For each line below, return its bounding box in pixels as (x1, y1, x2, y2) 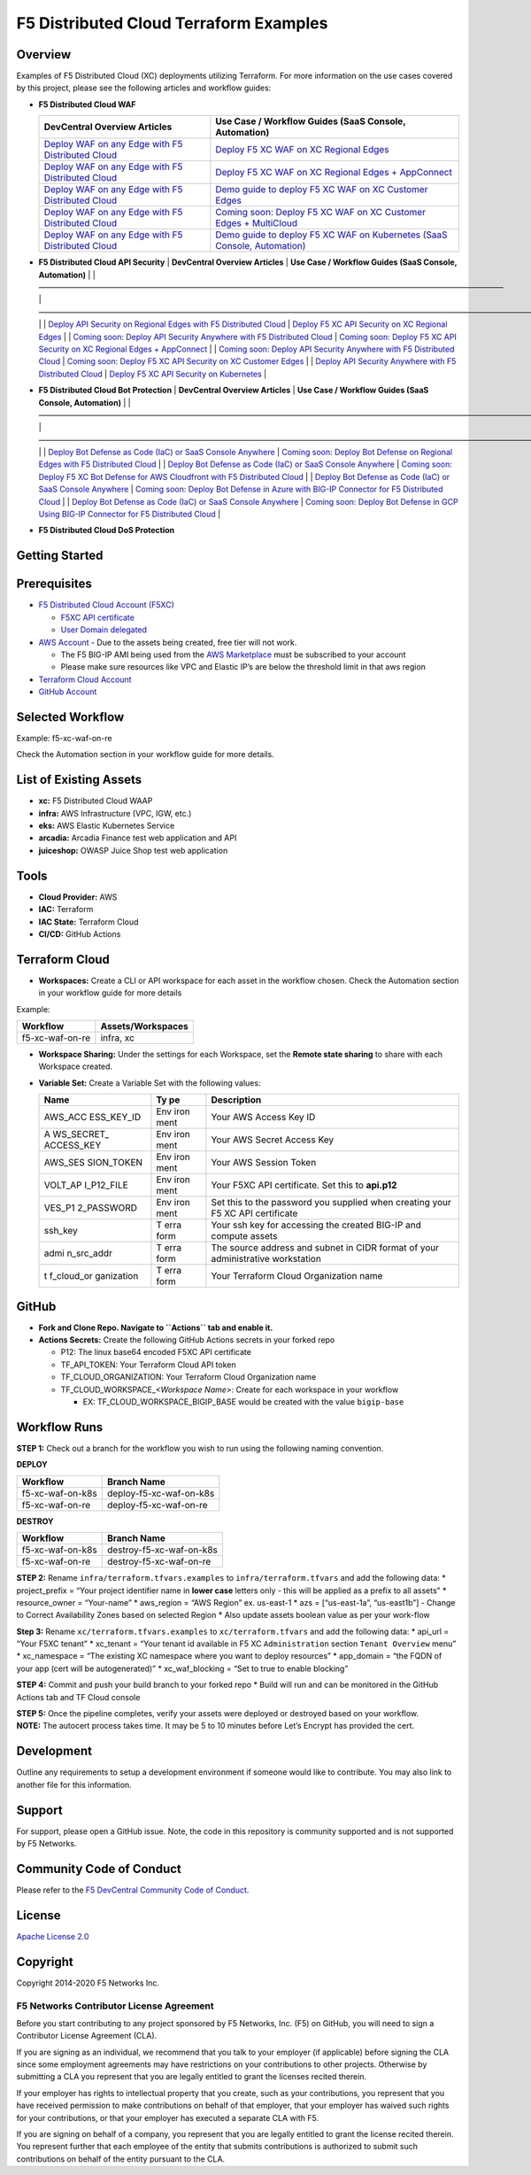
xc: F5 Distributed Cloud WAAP (38, 795, 153, 806)
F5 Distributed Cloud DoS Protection (38, 525, 175, 536)
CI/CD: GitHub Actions (38, 928, 121, 939)
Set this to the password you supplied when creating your (211, 1196, 451, 1209)
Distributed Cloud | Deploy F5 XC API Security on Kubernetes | (38, 368, 267, 379)
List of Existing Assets (16, 772, 142, 787)
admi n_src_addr (43, 1247, 112, 1259)
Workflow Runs (16, 1420, 104, 1435)
